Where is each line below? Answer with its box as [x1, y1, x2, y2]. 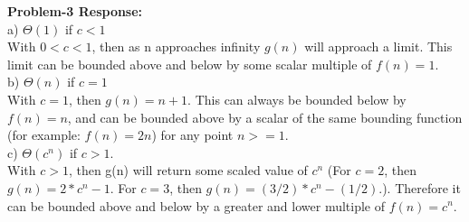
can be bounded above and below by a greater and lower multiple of [7, 196, 386, 215]
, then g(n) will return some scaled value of [68, 161, 308, 180]
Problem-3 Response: [7, 2, 143, 20]
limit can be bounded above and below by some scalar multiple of [7, 54, 372, 73]
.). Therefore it [378, 178, 461, 197]
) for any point [151, 125, 234, 144]
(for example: [7, 125, 81, 144]
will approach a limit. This [304, 37, 453, 56]
